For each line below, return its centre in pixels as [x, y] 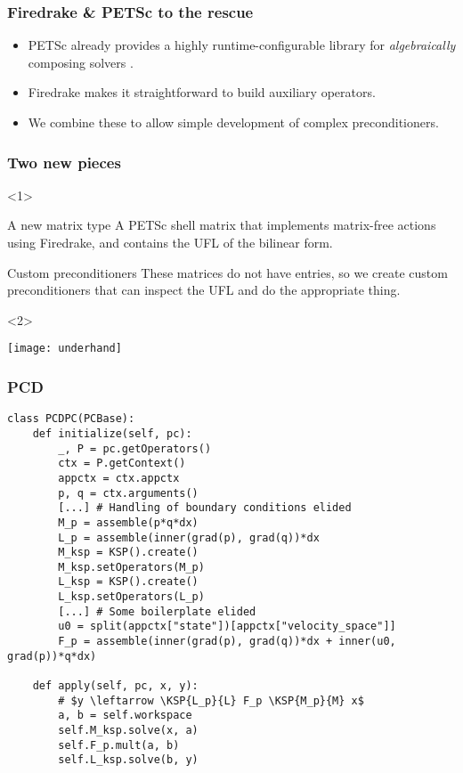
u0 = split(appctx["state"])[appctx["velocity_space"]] [227, 627]
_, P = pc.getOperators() [135, 448]
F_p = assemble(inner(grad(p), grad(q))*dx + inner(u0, [227, 642]
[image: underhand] [65, 349]
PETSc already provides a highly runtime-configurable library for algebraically [242, 45]
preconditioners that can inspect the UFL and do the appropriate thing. [204, 290]
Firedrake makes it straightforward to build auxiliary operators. [202, 92]
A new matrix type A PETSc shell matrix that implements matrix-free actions [222, 225]
